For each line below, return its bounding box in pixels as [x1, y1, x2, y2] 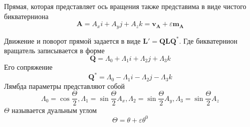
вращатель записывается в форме [4, 45, 105, 56]
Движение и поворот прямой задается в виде [4, 35, 141, 46]
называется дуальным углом [12, 105, 97, 115]
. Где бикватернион [179, 35, 237, 46]
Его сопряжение [4, 62, 53, 72]
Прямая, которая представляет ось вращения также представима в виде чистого [4, 1, 246, 11]
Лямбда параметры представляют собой [4, 80, 125, 91]
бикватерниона [4, 11, 49, 21]
